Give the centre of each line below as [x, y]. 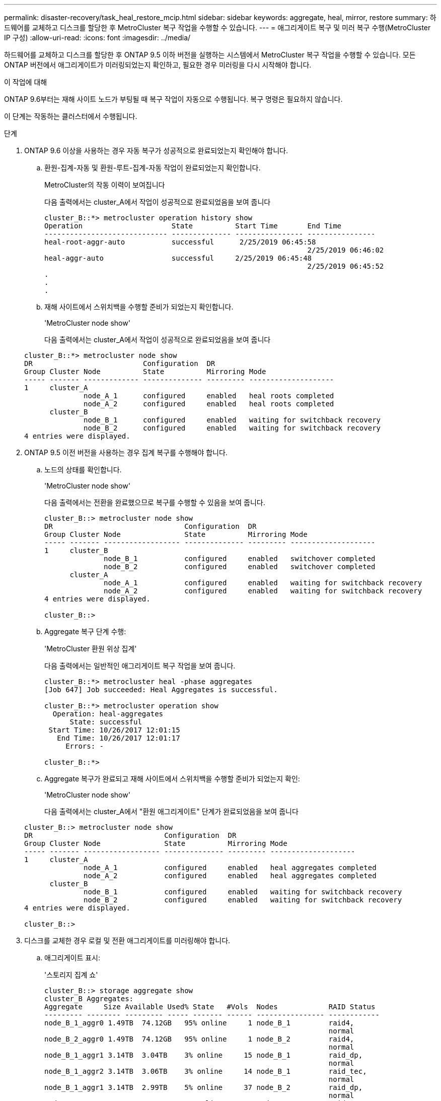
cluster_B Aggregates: [89, 999]
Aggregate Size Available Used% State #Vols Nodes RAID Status [210, 1007]
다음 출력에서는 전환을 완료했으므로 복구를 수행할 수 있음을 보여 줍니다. [155, 502]
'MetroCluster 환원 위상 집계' [91, 649]
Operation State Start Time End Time [193, 226]
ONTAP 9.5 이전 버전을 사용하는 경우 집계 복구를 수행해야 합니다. [126, 452]
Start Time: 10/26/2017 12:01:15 [114, 730]
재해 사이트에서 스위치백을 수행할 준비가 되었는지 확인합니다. [139, 307]
